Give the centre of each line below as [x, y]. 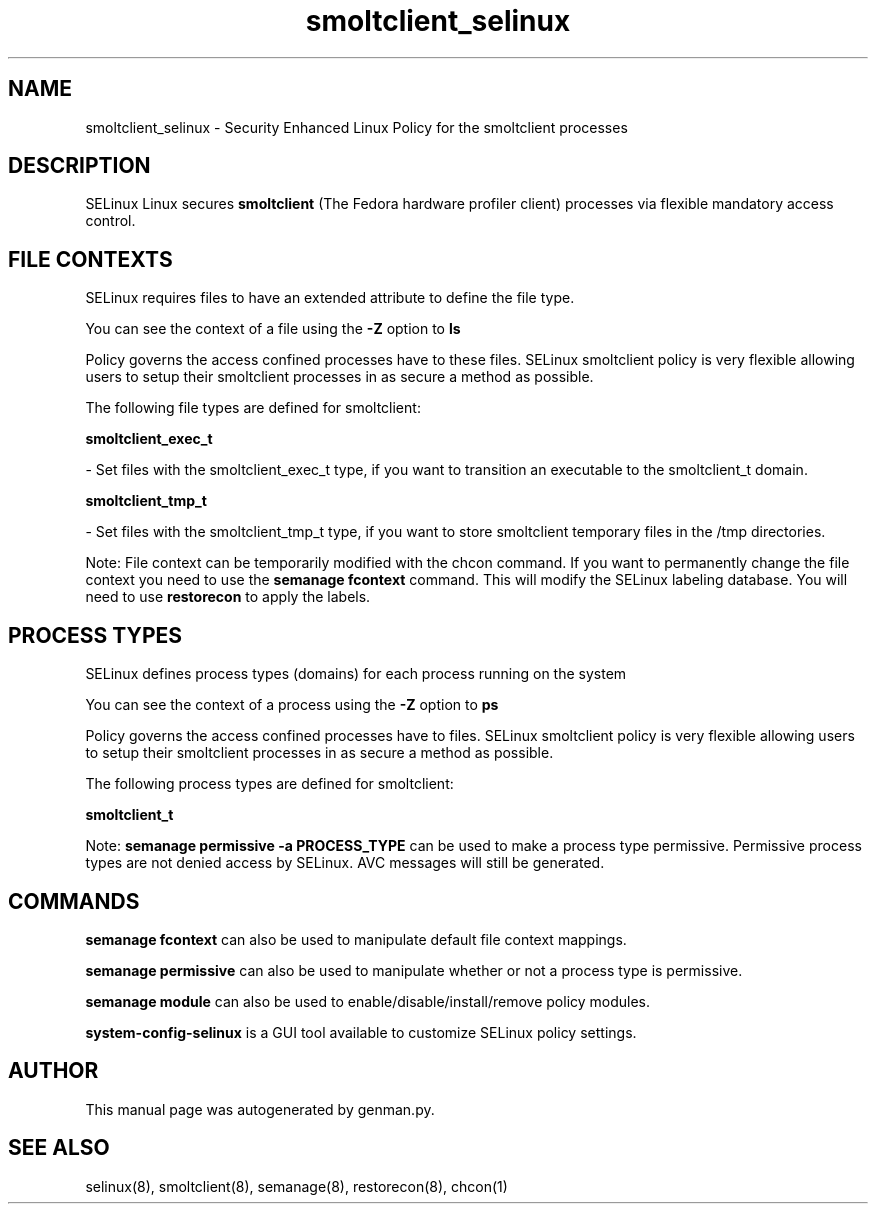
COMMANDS [74, 901]
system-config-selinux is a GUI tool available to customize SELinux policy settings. [361, 1032]
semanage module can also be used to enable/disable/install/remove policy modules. [368, 1001]
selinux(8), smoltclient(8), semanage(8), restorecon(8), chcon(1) [296, 1186]
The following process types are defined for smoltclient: [269, 784]
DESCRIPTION [79, 166]
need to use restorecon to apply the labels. [228, 597]
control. [110, 221]
